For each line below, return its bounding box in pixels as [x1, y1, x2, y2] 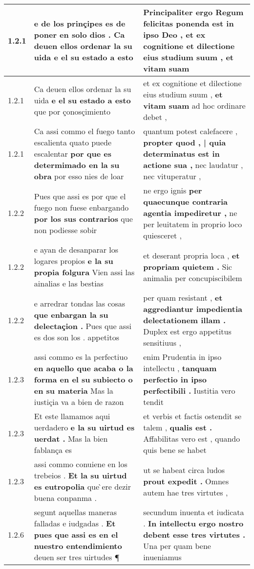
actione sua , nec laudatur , [143, 159, 243, 170]
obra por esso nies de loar [34, 170, 124, 182]
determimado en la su [34, 159, 120, 170]
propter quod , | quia [143, 137, 226, 148]
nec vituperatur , [143, 170, 201, 182]
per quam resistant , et [143, 292, 223, 303]
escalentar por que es [34, 148, 111, 159]
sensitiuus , [143, 337, 181, 348]
